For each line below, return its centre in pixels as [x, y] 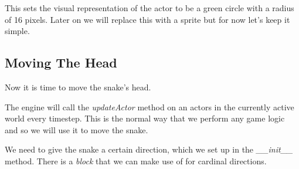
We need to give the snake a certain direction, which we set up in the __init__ [149, 149]
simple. [17, 31]
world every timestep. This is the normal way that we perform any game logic [145, 118]
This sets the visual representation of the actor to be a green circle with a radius [149, 8]
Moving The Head [61, 62]
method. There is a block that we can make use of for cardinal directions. [136, 160]
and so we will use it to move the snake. [77, 129]
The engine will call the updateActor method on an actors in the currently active [149, 107]
